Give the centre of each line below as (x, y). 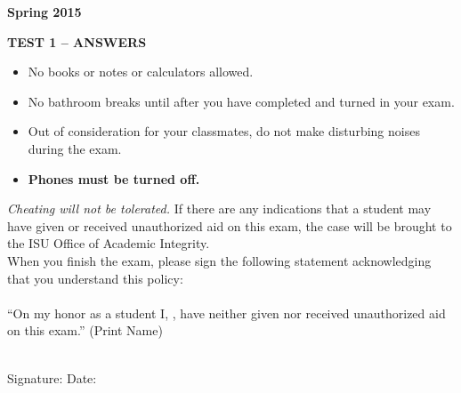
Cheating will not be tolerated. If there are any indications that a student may (219, 209)
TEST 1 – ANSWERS (77, 41)
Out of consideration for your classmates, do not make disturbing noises (224, 131)
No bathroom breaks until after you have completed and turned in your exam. (241, 101)
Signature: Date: (52, 377)
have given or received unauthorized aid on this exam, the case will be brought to (230, 225)
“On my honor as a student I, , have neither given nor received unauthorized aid (226, 313)
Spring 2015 (44, 12)
